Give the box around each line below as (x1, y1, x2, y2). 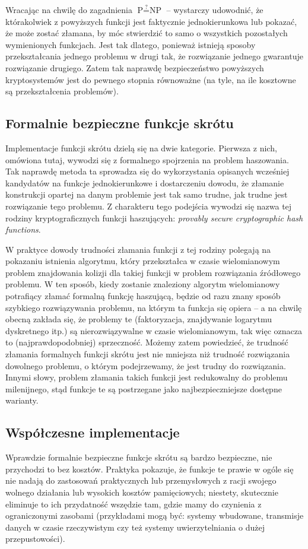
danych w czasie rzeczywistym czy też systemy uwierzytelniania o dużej (5, 521, 265, 533)
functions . (5, 223, 41, 236)
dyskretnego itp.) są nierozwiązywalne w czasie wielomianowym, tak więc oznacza (5, 324, 302, 337)
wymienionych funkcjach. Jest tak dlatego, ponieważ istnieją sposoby (5, 38, 256, 50)
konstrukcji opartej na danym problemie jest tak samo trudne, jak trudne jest (5, 188, 288, 201)
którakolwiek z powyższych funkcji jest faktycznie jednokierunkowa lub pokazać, (5, 15, 297, 27)
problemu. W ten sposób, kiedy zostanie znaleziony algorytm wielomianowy (5, 278, 280, 290)
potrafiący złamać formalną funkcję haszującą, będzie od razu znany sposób (5, 290, 281, 302)
